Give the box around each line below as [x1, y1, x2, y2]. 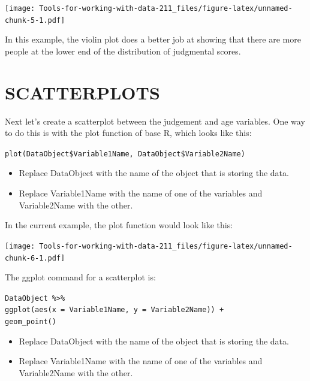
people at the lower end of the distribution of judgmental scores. [5, 44, 241, 57]
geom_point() [5, 317, 56, 326]
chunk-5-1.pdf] [5, 16, 65, 25]
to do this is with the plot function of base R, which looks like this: [5, 126, 252, 139]
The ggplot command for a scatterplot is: [5, 271, 156, 283]
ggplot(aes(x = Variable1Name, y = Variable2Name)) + [5, 306, 224, 315]
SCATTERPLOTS [5, 80, 160, 104]
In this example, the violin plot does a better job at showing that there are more [5, 33, 301, 46]
